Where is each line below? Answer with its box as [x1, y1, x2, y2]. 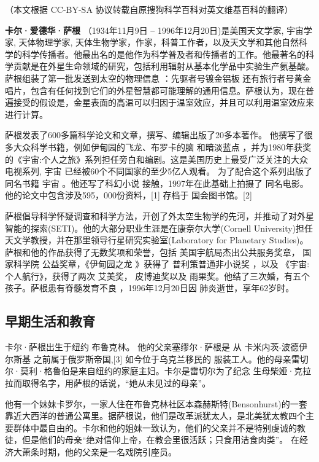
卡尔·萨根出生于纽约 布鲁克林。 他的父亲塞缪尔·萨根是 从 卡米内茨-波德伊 [5, 340, 308, 353]
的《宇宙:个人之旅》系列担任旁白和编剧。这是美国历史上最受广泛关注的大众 [5, 152, 308, 165]
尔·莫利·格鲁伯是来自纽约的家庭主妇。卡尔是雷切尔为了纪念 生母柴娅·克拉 [5, 364, 312, 377]
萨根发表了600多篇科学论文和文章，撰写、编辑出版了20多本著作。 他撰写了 [5, 128, 304, 141]
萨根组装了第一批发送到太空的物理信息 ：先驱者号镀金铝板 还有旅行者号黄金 [5, 71, 312, 84]
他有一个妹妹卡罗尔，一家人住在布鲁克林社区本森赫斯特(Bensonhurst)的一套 [5, 397, 307, 410]
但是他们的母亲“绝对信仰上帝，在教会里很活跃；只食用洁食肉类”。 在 [21, 433, 299, 446]
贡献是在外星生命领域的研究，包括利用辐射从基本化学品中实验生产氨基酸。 [13, 60, 314, 72]
